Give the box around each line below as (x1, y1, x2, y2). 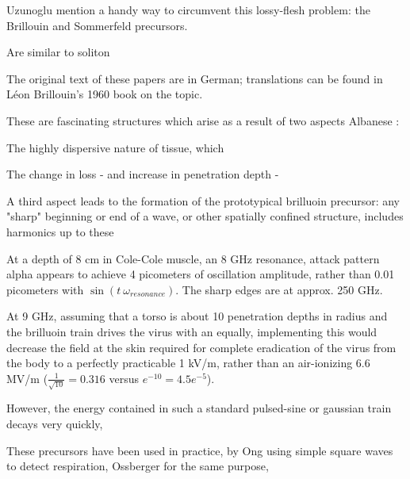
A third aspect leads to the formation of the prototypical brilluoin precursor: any (6, 192, 400, 209)
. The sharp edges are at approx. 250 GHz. (175, 281, 383, 297)
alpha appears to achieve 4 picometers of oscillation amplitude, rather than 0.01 (6, 266, 395, 282)
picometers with (6, 281, 84, 297)
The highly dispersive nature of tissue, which (6, 139, 224, 155)
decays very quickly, (6, 415, 103, 431)
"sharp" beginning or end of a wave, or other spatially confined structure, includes (6, 208, 404, 224)
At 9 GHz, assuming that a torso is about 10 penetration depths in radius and (6, 308, 388, 324)
